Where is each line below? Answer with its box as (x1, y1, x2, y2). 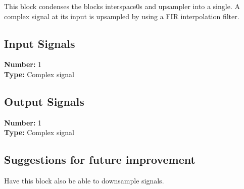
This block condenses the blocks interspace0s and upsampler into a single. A (4, 1, 240, 11)
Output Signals (4, 93, 84, 109)
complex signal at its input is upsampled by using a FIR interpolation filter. (4, 11, 239, 21)
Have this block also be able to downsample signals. (4, 175, 164, 186)
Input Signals (4, 35, 75, 51)
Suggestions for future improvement (4, 152, 196, 167)
